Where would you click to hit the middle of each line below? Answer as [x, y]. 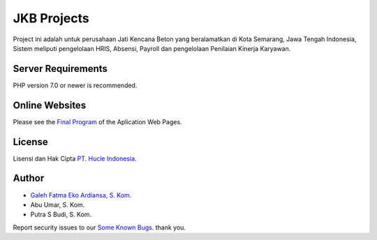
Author [29, 178]
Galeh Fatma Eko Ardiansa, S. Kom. [81, 195]
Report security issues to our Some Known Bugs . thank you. [99, 227]
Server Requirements [60, 69]
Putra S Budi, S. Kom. [61, 215]
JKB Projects [51, 18]
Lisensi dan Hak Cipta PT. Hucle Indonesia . [75, 158]
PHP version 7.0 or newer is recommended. [75, 85]
